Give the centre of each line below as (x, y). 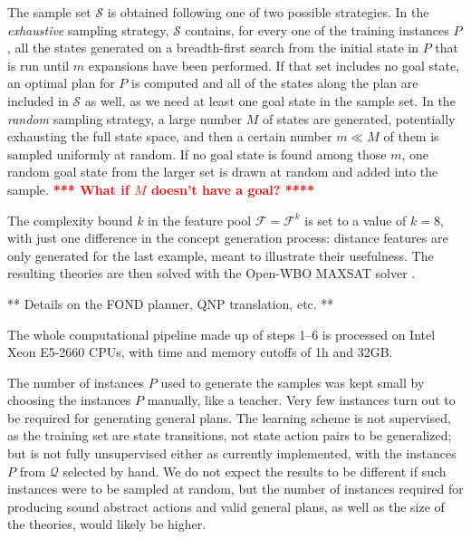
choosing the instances (69, 400)
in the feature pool (200, 220)
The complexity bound (70, 220)
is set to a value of (356, 220)
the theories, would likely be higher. (107, 524)
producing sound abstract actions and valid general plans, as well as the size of (226, 506)
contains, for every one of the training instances (317, 29)
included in (38, 100)
